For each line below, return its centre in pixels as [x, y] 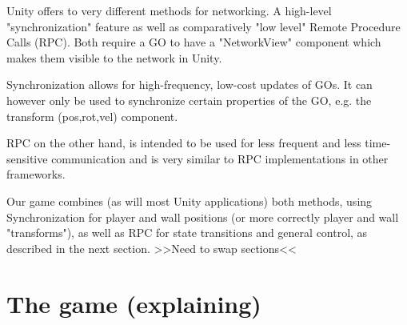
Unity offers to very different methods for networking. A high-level [169, 10]
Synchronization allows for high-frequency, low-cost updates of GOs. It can [190, 84]
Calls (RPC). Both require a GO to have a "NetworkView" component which [194, 42]
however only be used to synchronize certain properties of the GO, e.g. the [189, 100]
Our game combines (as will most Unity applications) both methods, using [190, 201]
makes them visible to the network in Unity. [114, 57]
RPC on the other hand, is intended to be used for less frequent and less [184, 143]
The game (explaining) [134, 303]
